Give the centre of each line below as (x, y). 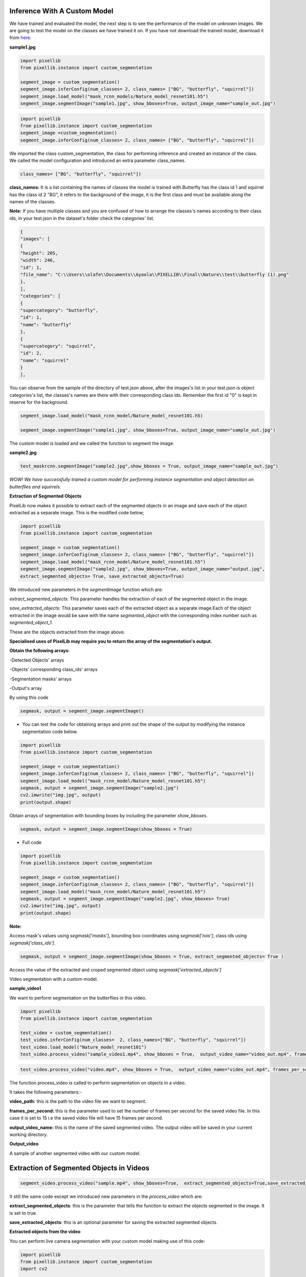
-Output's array (26, 688)
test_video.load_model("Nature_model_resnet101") (83, 1047)
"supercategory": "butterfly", (59, 310)
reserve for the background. (39, 402)
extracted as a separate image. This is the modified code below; (77, 512)
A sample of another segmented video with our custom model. (75, 1153)
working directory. (29, 1134)
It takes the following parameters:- (46, 1092)
